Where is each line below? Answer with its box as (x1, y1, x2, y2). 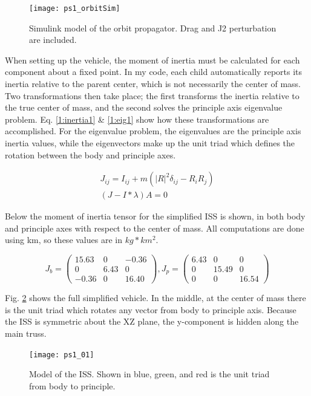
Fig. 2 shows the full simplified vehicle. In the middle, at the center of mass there (5, 291, 306, 304)
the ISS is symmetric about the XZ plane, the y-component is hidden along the (5, 315, 299, 328)
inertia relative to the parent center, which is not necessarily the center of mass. (5, 77, 301, 90)
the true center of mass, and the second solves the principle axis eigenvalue (5, 101, 283, 114)
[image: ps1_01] (29, 350, 94, 359)
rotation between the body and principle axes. (5, 148, 176, 161)
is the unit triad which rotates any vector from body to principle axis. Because (5, 303, 296, 316)
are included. (29, 33, 77, 46)
